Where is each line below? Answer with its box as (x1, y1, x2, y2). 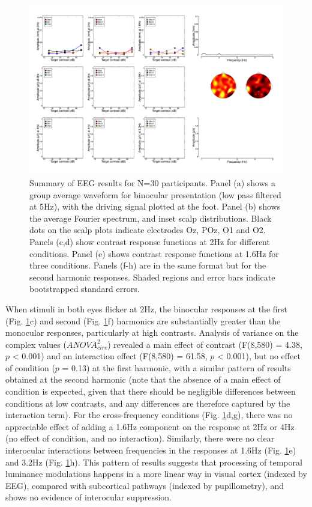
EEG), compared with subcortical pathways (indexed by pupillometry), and (5, 479, 284, 491)
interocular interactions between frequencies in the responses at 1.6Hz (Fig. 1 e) (5, 444, 296, 457)
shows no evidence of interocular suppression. (5, 491, 172, 503)
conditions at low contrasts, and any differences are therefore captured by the (5, 396, 290, 409)
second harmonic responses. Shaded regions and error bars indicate (29, 270, 275, 283)
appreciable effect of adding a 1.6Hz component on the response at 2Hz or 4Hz (5, 420, 295, 433)
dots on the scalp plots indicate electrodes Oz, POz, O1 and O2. (29, 223, 266, 236)
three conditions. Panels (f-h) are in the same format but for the (29, 259, 266, 272)
